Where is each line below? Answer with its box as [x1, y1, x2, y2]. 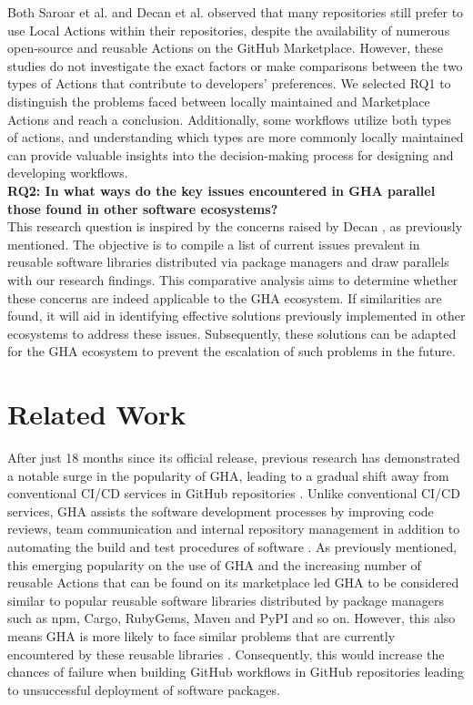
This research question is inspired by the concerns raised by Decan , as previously [7, 217, 463, 236]
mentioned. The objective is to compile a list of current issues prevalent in [7, 234, 420, 253]
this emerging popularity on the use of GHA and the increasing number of [7, 555, 421, 574]
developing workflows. [7, 163, 128, 182]
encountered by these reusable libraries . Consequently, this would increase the [7, 644, 445, 663]
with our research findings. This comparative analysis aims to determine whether [7, 270, 458, 289]
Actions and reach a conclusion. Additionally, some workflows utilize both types [7, 109, 452, 128]
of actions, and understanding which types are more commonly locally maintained [7, 128, 464, 147]
